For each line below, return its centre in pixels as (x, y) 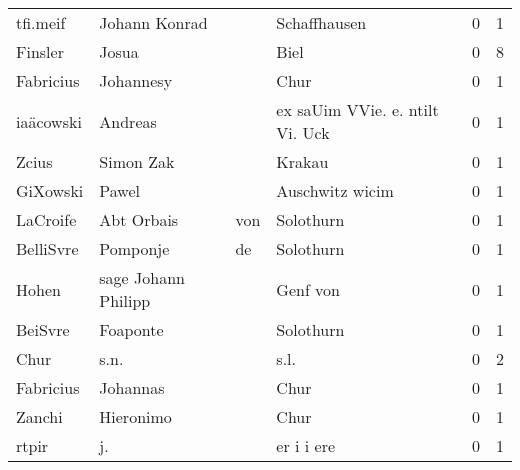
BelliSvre (47, 248)
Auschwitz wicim (335, 190)
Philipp (125, 300)
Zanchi (39, 416)
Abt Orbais (139, 219)
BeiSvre (43, 329)
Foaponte (131, 329)
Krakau (302, 161)
